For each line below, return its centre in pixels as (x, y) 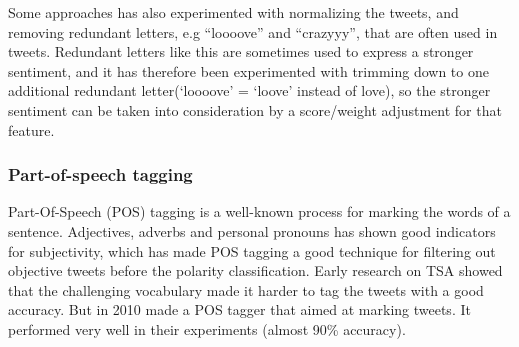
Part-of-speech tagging (100, 174)
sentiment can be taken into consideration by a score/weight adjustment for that (255, 109)
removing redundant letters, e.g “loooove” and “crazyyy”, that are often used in (253, 31)
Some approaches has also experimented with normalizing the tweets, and (233, 12)
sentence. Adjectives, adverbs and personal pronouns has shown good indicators (252, 230)
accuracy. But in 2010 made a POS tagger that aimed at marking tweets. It (239, 309)
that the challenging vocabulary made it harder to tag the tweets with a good (246, 289)
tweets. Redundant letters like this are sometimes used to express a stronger (241, 51)
